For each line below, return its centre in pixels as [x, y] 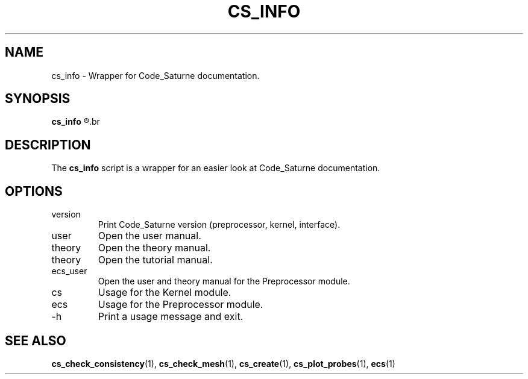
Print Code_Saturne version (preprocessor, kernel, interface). [219, 225]
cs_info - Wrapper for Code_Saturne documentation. [156, 75]
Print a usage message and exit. [171, 317]
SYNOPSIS [38, 99]
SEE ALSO [36, 340]
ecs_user [69, 271]
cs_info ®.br [76, 122]
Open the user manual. [149, 236]
